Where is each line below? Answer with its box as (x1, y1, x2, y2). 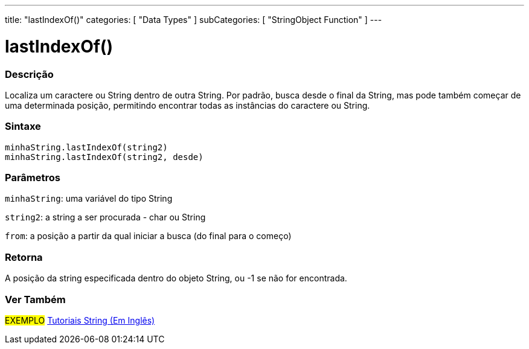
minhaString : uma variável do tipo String (5, 193, 173, 204)
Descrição (5, 68, 54, 80)
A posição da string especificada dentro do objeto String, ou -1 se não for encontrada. (5, 273, 347, 284)
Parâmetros (5, 171, 60, 184)
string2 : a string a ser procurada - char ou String (5, 212, 206, 223)
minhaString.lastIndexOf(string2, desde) (5, 152, 204, 162)
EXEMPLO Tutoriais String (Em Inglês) (5, 315, 155, 325)
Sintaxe (5, 120, 41, 133)
